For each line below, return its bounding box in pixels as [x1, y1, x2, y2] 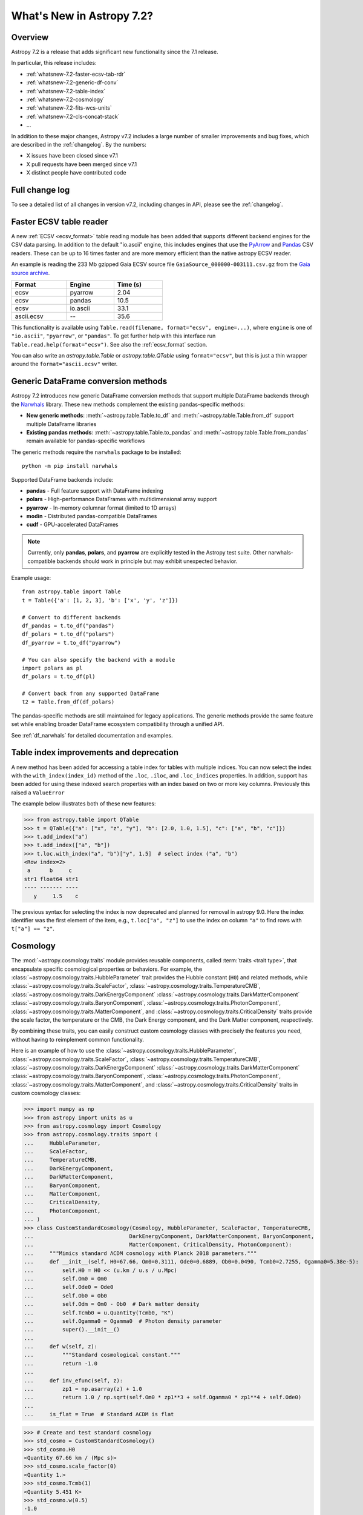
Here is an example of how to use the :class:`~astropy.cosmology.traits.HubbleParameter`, [11, 1047, 237, 1054]
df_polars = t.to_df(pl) [22, 673, 96, 680]
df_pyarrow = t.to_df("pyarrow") [22, 639, 121, 646]
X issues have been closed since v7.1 [26, 152, 118, 159]
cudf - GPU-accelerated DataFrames [26, 521, 119, 528]
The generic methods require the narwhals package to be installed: [11, 448, 181, 456]
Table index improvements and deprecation [11, 747, 178, 757]
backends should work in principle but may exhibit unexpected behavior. [56, 558, 238, 565]
